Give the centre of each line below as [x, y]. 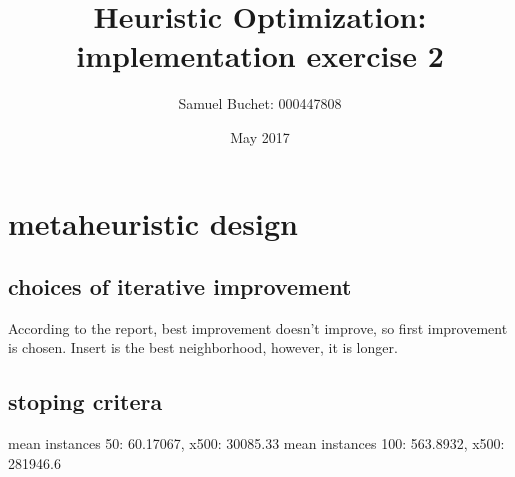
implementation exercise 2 [260, 55]
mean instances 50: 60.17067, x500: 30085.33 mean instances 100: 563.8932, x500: [256, 443]
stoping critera [85, 401]
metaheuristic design [153, 222]
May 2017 [260, 136]
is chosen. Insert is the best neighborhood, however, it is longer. [203, 347]
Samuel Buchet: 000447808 [260, 103]
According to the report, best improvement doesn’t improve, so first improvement [258, 327]
